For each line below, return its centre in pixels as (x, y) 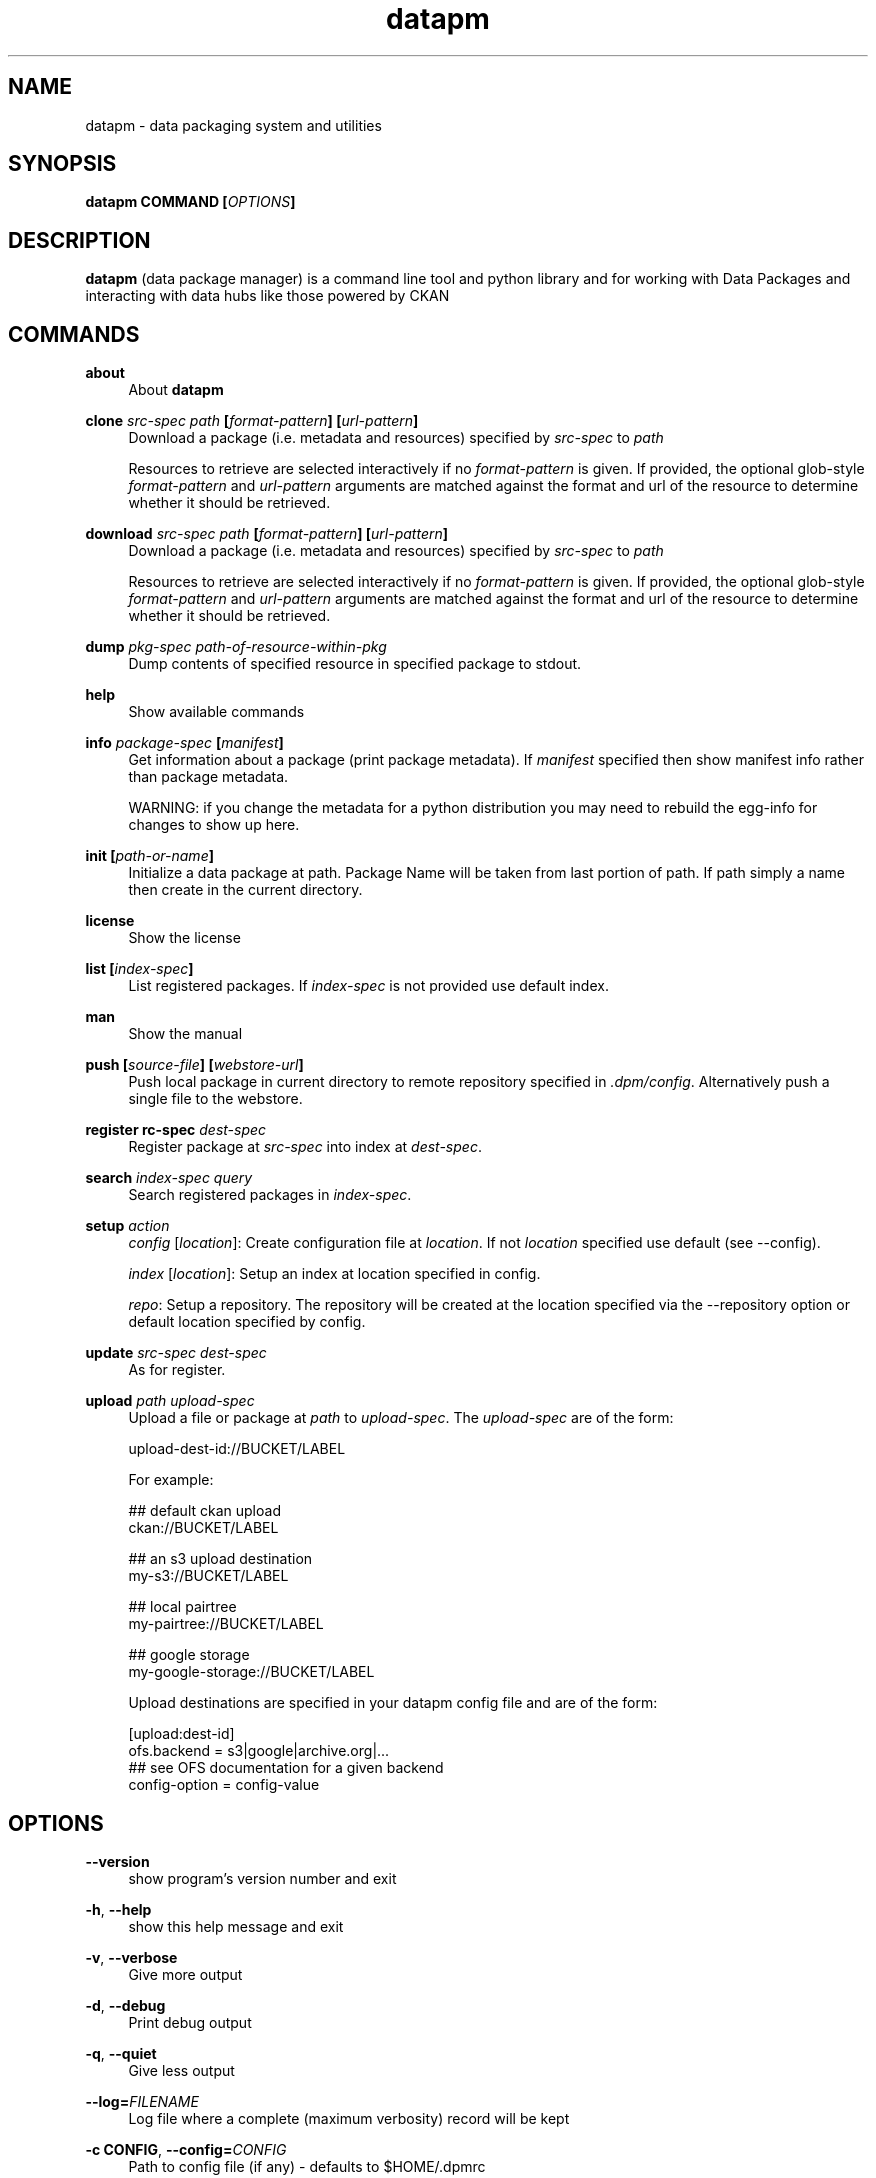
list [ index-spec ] (139, 969)
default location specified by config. (247, 1322)
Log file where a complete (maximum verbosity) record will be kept (349, 2118)
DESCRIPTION (79, 240)
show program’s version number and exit (262, 1878)
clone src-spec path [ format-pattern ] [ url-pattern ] (252, 421)
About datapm (176, 390)
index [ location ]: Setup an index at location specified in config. (334, 1274)
